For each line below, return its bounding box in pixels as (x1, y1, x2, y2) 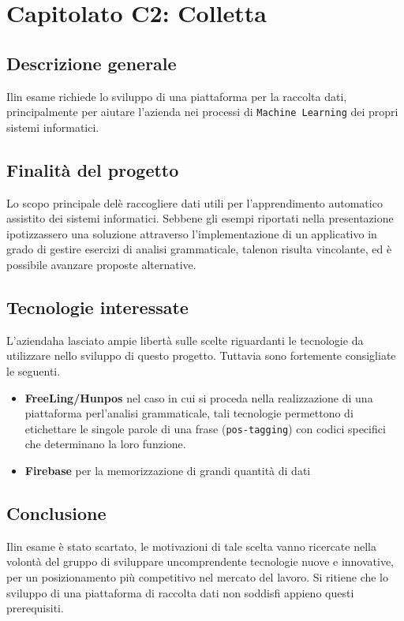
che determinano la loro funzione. (24, 436, 186, 452)
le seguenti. (6, 362, 61, 379)
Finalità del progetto (6, 157, 179, 181)
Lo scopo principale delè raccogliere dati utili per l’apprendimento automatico (6, 194, 383, 211)
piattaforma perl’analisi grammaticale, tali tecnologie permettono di (24, 405, 353, 421)
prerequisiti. (6, 600, 64, 616)
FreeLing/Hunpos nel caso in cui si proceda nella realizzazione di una (24, 389, 373, 406)
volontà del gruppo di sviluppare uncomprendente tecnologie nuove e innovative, (6, 553, 395, 570)
